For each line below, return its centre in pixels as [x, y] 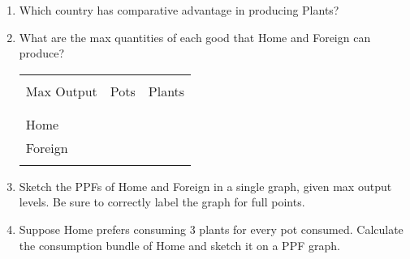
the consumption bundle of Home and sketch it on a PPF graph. [179, 245]
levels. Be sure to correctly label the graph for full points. [162, 202]
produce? [42, 53]
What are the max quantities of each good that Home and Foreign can [195, 37]
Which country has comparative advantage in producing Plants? [179, 10]
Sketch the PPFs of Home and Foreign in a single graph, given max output [205, 186]
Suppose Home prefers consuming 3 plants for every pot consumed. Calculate [211, 229]
